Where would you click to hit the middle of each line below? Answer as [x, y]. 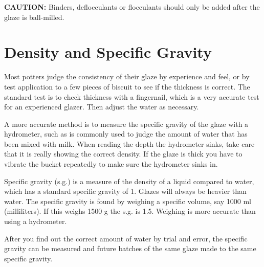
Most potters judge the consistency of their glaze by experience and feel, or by [127, 76]
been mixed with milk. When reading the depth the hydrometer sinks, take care [129, 143]
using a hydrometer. [36, 221]
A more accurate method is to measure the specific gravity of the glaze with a [126, 124]
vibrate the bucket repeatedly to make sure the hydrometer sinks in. [111, 164]
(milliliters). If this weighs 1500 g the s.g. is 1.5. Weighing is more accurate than [130, 211]
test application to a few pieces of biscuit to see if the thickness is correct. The [127, 86]
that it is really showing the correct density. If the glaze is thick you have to [123, 154]
